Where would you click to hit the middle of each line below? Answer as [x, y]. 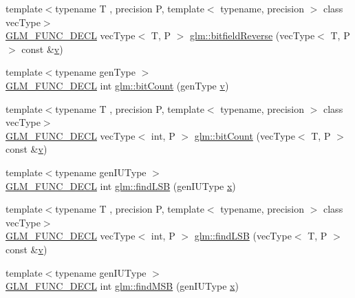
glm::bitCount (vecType [245, 135]
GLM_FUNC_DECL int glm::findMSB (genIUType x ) [122, 286]
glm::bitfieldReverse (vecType [252, 35]
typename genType [95, 72]
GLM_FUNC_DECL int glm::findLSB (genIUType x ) [121, 185]
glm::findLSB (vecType [243, 236]
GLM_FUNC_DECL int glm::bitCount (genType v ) [117, 85]
